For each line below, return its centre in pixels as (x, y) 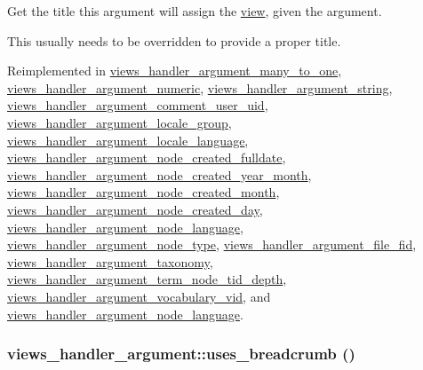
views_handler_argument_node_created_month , (144, 192)
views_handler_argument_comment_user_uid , (138, 105)
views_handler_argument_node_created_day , (135, 209)
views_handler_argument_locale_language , (128, 140)
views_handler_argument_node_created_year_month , (160, 174)
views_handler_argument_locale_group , (120, 122)
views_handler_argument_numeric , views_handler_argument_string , (200, 87)
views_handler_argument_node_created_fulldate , (147, 157)
